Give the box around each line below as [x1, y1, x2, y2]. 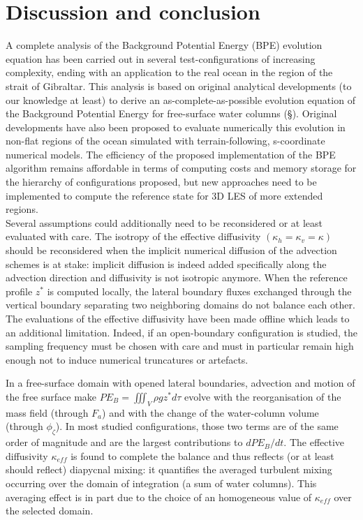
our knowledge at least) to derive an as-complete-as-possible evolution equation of [6, 92, 355, 107]
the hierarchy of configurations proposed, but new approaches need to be [6, 174, 317, 189]
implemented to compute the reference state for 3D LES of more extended [6, 188, 323, 202]
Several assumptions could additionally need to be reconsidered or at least [6, 215, 323, 230]
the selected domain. [6, 503, 94, 518]
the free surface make [6, 389, 97, 403]
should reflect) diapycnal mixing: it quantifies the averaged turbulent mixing [6, 462, 332, 477]
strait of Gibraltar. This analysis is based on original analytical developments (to [6, 78, 352, 93]
